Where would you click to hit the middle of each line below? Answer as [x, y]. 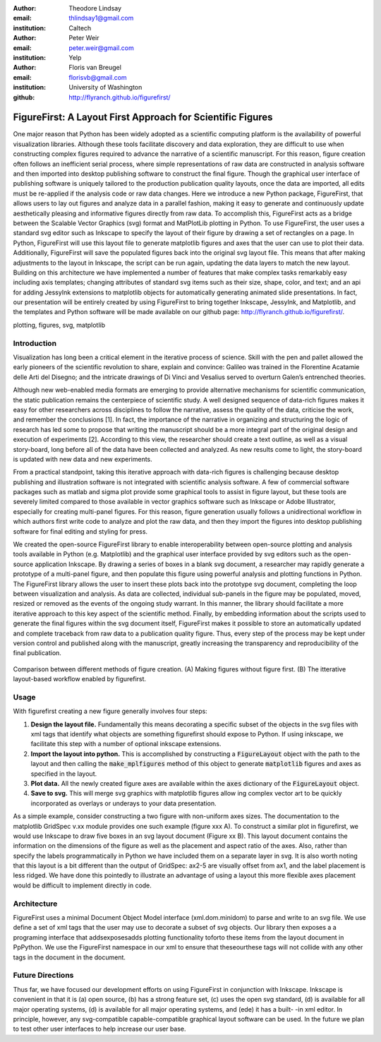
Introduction [35, 343]
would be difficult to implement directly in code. [82, 885]
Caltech [80, 28]
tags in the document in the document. [69, 957]
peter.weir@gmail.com [101, 48]
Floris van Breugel [95, 68]
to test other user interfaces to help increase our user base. [99, 1029]
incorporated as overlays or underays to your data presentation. [123, 803]
